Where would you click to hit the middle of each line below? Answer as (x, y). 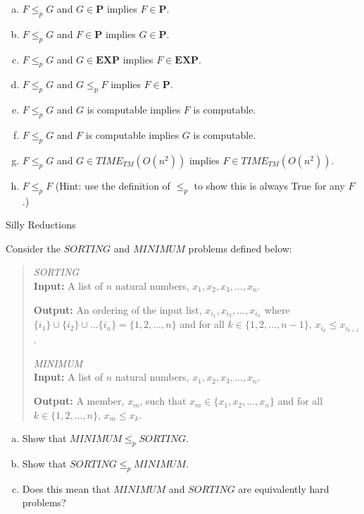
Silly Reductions (41, 225)
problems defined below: (240, 248)
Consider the (33, 248)
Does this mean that (66, 488)
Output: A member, (79, 401)
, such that (163, 401)
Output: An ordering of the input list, (118, 309)
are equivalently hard (284, 488)
